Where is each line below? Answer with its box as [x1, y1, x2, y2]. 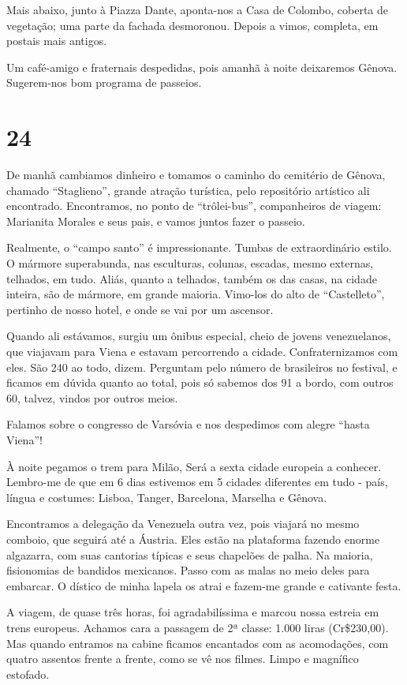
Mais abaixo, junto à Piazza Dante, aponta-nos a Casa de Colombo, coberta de [6, 2, 389, 17]
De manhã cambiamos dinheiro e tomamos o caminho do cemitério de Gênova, [6, 167, 386, 183]
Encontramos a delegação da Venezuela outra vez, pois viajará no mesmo [6, 515, 360, 532]
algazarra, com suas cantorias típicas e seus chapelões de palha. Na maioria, [6, 546, 373, 563]
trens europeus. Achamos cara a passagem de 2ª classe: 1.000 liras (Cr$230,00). [6, 619, 389, 635]
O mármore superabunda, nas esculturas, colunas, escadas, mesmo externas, [6, 255, 374, 271]
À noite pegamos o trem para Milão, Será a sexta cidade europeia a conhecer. [6, 458, 382, 474]
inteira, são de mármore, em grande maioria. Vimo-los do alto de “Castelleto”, [6, 286, 385, 302]
